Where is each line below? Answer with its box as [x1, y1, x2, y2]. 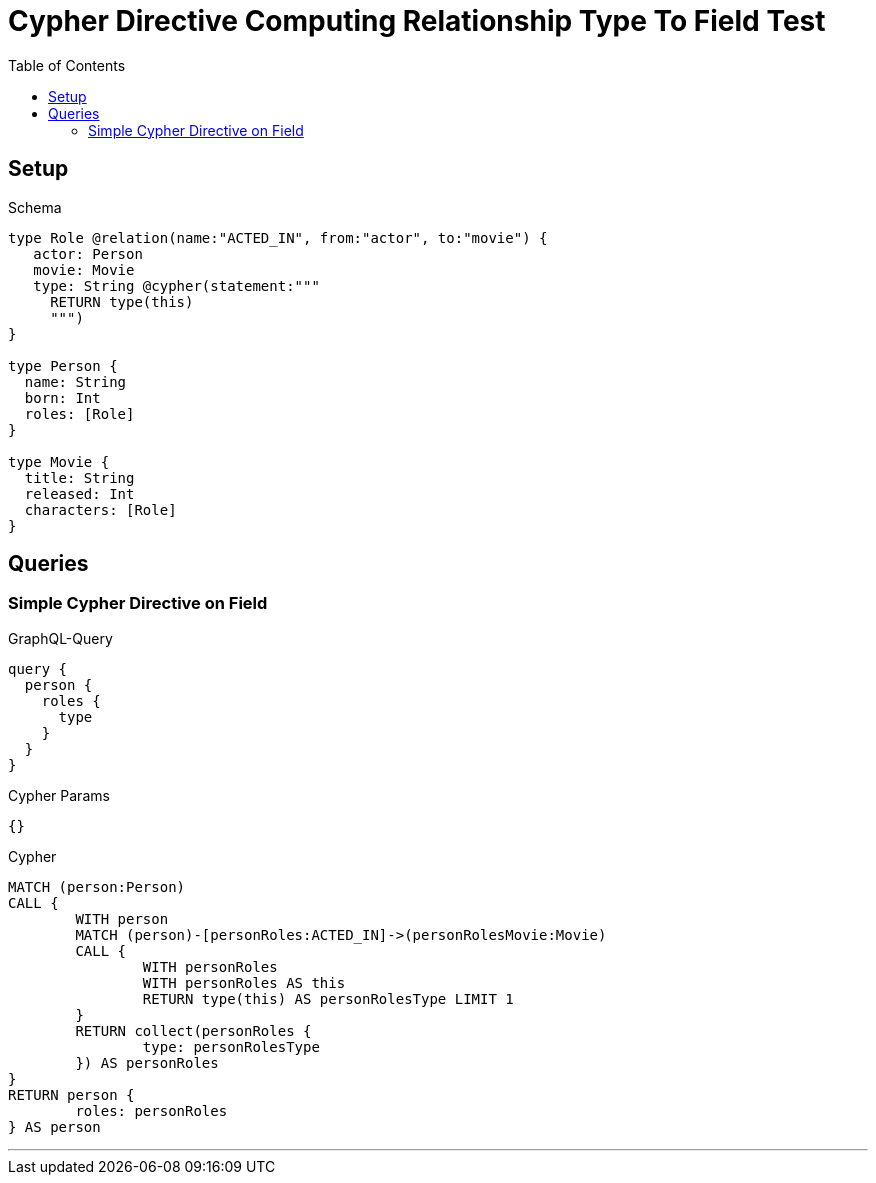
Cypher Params [8, 786, 110, 804]
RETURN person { [8, 1086, 135, 1103]
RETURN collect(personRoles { [75, 1022, 312, 1039]
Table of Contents [8, 56, 126, 74]
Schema [8, 198, 62, 216]
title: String [24, 469, 135, 486]
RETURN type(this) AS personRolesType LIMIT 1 [142, 990, 514, 1007]
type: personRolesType [142, 1038, 320, 1055]
